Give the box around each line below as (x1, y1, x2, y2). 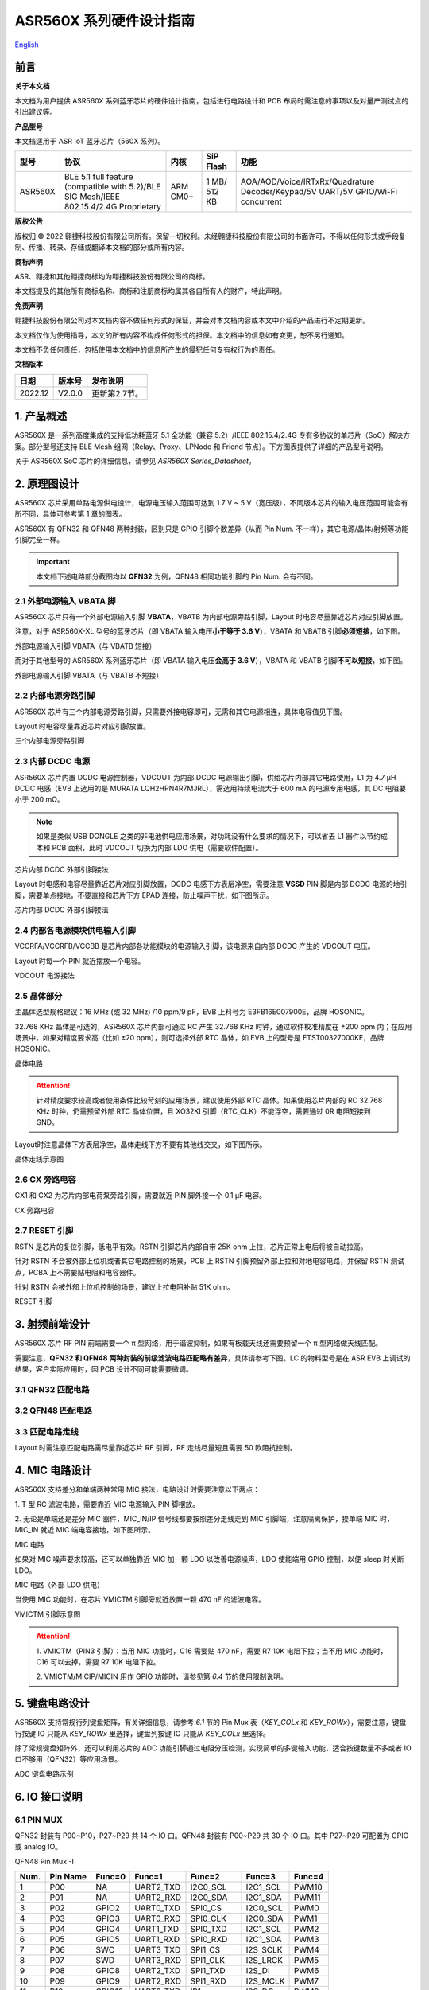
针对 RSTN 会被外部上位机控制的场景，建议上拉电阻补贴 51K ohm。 (14, 1282, 234, 1291)
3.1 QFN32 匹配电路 (14, 1383, 91, 1395)
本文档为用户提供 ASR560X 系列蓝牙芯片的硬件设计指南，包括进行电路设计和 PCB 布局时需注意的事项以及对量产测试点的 (14, 96, 409, 105)
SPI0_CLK (190, 1913, 226, 1924)
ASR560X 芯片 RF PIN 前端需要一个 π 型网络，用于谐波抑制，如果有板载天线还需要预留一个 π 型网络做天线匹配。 (14, 1338, 383, 1348)
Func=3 (245, 1871, 276, 1883)
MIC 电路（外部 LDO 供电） (14, 1580, 105, 1590)
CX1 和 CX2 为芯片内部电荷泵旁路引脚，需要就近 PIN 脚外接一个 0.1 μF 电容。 (14, 1191, 266, 1200)
